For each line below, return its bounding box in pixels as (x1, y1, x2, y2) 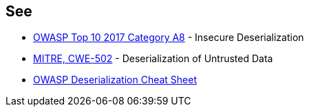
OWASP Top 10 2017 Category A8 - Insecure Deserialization (33, 31, 304, 44)
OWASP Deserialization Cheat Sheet (33, 74, 197, 86)
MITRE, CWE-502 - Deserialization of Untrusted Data (33, 53, 273, 65)
